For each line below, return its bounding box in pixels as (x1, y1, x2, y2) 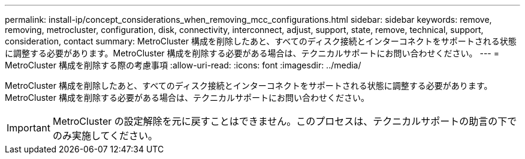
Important (7, 122, 50, 134)
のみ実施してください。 (52, 130, 158, 142)
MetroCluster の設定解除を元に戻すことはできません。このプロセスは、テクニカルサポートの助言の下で (52, 115, 517, 127)
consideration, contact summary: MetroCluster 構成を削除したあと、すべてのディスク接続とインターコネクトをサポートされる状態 (5, 36, 517, 46)
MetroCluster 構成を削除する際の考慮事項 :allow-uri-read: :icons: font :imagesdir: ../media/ (5, 60, 361, 70)
